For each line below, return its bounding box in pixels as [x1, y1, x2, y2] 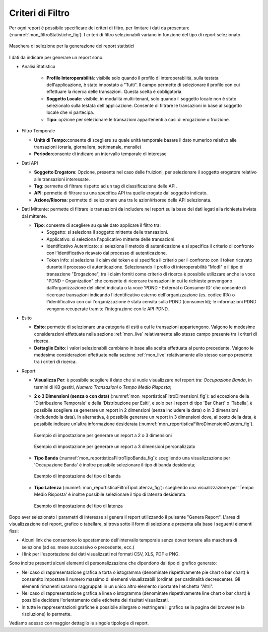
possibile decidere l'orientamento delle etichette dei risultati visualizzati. [21, 597, 169, 603]
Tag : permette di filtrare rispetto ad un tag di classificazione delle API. [34, 183, 177, 189]
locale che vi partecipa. [46, 109, 94, 115]
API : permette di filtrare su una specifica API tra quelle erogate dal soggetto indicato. [34, 190, 208, 196]
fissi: [9, 528, 19, 534]
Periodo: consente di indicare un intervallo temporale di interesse [34, 151, 167, 157]
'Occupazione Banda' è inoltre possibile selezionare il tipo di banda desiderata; [34, 462, 196, 468]
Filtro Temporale [21, 128, 56, 134]
